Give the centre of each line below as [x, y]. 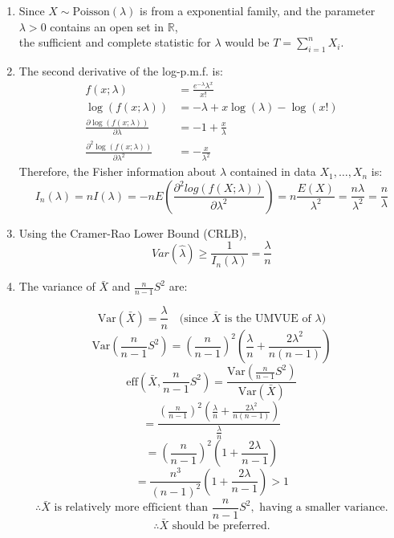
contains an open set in [107, 26]
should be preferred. [221, 526]
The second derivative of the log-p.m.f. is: [121, 70]
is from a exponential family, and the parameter [258, 10]
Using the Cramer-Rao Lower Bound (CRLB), [133, 232]
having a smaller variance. [324, 508]
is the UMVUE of [268, 318]
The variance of [57, 286]
